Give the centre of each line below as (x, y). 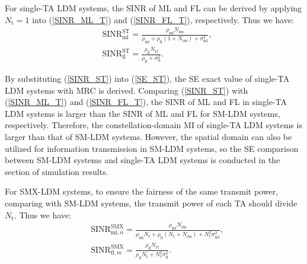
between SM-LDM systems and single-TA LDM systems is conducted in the (143, 160)
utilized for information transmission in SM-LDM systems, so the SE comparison (152, 148)
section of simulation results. (57, 171)
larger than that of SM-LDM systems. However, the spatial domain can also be (148, 136)
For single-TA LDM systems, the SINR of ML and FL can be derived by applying (153, 8)
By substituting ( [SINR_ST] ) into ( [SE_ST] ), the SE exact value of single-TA (147, 79)
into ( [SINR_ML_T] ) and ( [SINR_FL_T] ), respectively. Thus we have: (163, 19)
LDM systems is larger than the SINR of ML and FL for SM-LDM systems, (143, 113)
